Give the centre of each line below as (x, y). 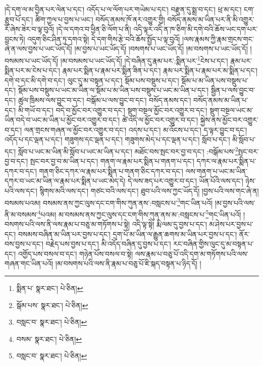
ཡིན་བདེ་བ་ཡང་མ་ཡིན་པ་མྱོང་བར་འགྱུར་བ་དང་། (62, 120)
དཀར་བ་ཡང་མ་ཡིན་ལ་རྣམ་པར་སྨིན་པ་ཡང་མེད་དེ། (65, 181)
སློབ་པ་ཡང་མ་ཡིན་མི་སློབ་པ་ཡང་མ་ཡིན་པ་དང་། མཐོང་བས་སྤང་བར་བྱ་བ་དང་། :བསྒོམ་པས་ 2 (128, 150)
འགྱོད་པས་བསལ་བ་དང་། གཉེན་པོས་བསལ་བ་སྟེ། (75, 253)
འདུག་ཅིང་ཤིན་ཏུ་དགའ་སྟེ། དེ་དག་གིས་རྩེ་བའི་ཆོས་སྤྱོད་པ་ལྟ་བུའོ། (104, 39)
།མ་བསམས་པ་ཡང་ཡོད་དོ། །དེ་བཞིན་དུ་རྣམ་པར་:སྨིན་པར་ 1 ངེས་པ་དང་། (144, 59)
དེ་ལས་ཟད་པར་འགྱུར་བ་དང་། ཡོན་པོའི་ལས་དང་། (185, 181)
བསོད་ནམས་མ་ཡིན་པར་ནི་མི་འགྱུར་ (211, 19)
